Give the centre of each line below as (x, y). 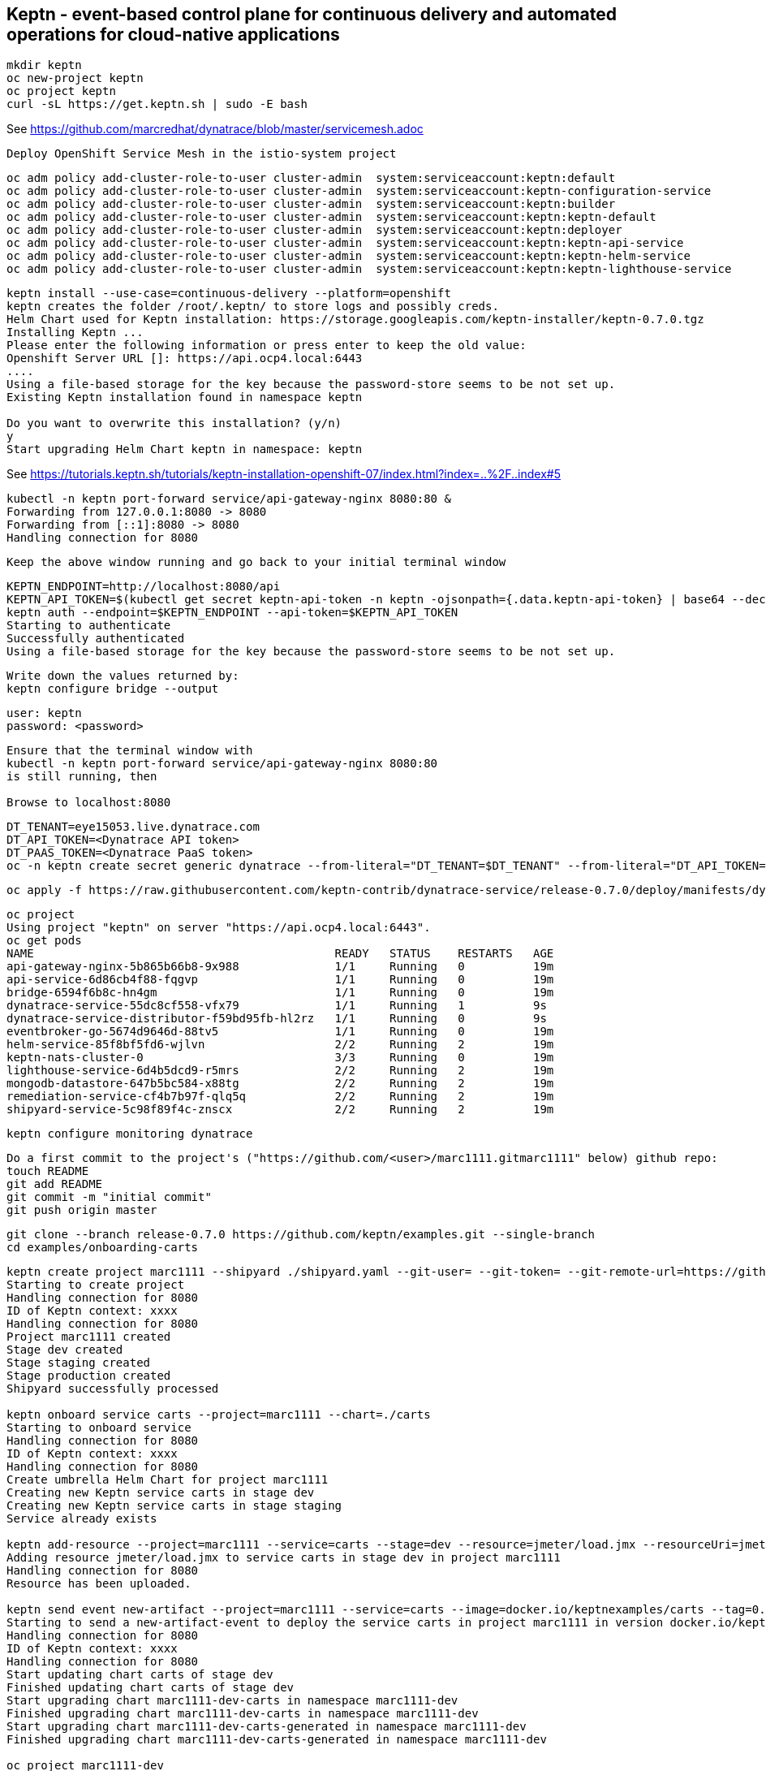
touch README (48, 1171)
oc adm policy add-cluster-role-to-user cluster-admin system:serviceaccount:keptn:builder (311, 204)
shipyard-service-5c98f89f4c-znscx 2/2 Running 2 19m (280, 1110)
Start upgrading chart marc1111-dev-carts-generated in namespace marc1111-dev (267, 1727)
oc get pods (44, 941)
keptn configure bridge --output (113, 689)
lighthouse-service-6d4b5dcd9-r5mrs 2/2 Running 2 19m (280, 1071)
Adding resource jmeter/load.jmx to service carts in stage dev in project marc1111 (284, 1558)
